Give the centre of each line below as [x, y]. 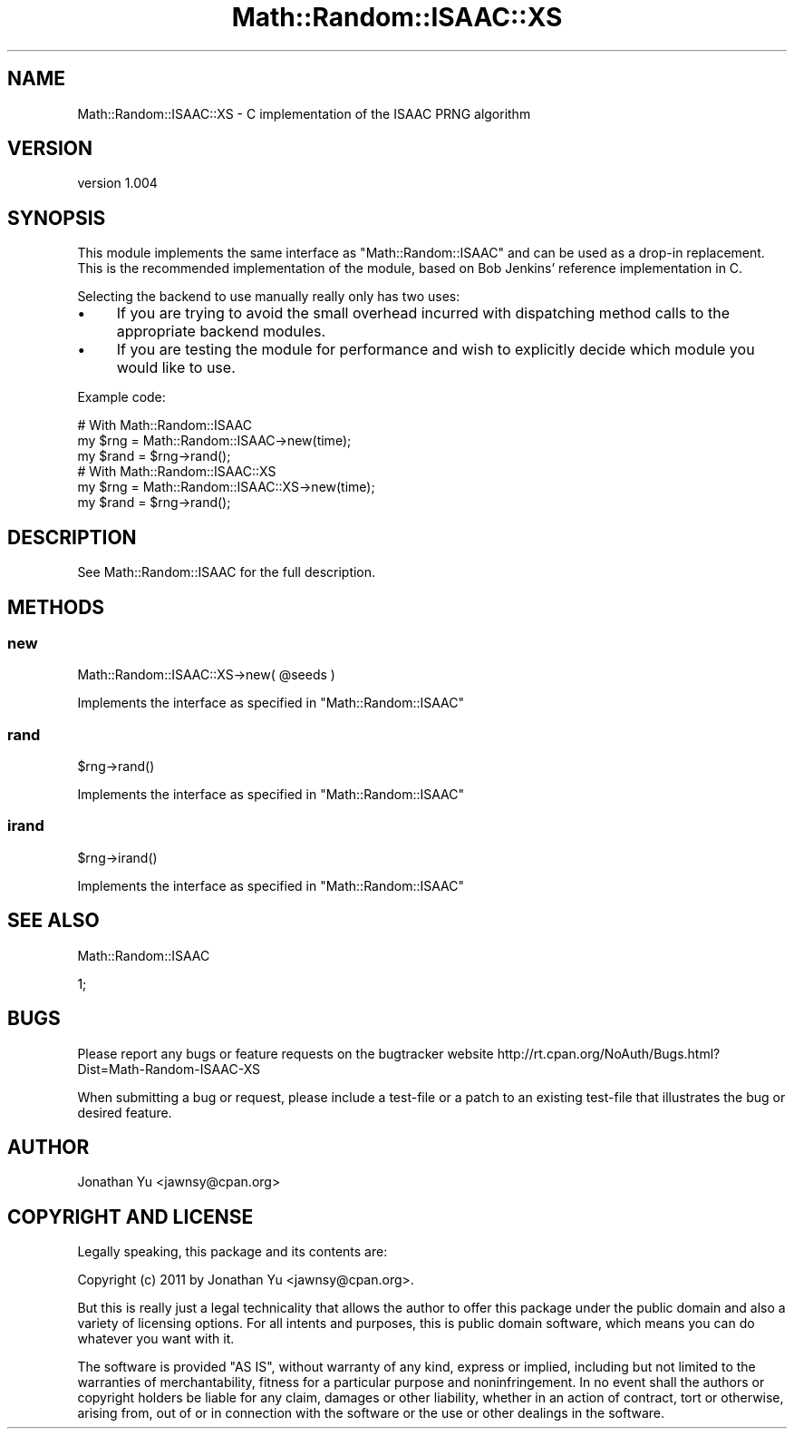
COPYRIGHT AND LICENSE [131, 1216]
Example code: [121, 397]
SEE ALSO [53, 921]
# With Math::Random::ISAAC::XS [177, 472]
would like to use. [176, 368]
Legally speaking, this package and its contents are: [232, 1252]
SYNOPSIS [57, 218]
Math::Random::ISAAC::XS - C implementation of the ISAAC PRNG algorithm [304, 113]
